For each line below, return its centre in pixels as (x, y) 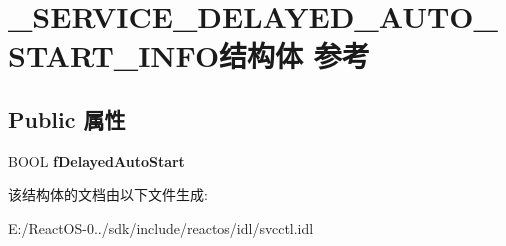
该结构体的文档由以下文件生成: (108, 194)
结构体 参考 (294, 55)
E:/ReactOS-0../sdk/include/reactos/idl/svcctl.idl (161, 227)
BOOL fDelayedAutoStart (96, 160)
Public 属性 (67, 118)
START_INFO (114, 55)
